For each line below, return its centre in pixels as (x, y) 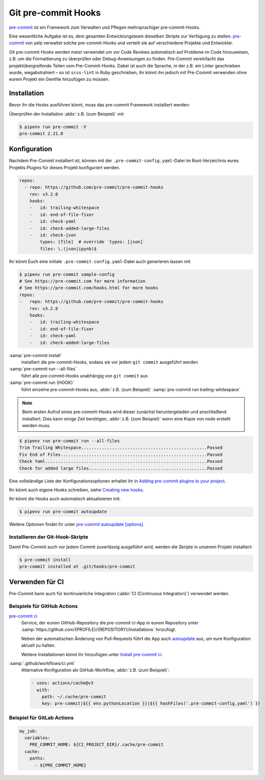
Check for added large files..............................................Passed (121, 468)
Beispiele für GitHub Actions (43, 606)
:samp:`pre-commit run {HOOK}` (42, 382)
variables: (38, 738)
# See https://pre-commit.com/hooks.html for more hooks (89, 288)
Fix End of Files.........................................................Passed (121, 454)
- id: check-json (53, 235)
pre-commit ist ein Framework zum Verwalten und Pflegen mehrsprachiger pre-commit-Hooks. (105, 27)
